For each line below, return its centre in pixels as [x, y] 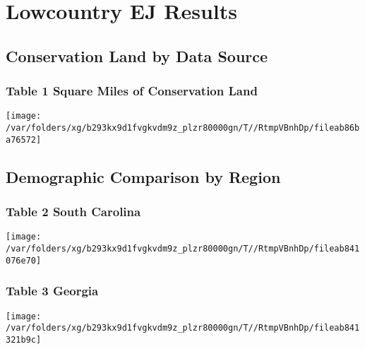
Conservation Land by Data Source [137, 55]
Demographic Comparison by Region [143, 176]
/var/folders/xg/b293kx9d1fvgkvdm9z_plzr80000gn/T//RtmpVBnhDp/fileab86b [183, 128]
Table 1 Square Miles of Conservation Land [132, 91]
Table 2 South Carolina [73, 212]
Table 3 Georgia [52, 291]
